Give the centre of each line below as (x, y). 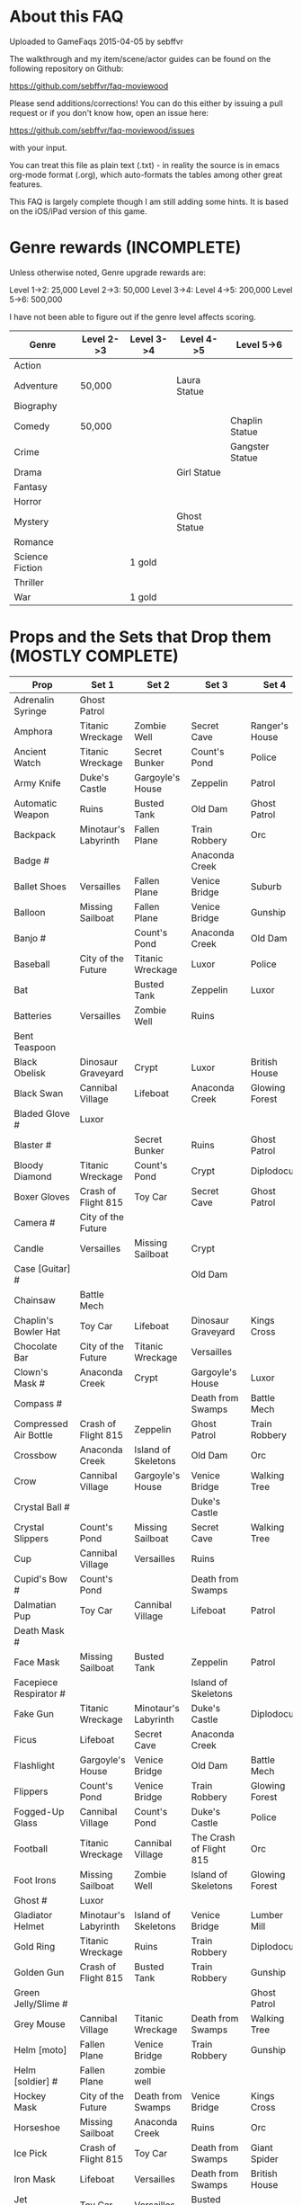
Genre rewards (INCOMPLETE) (125, 248)
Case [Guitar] (42, 1268)
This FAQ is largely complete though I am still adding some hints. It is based (149, 201)
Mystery (31, 522)
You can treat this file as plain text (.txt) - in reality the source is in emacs (145, 165)
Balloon (30, 912)
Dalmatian (35, 1604)
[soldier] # (36, 2081)
